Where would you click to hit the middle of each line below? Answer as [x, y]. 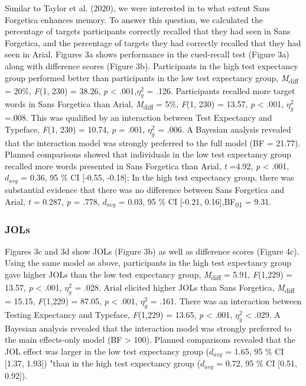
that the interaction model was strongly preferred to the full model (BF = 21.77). [153, 142]
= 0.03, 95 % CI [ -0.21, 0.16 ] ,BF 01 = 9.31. [195, 202]
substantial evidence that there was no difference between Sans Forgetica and [145, 189]
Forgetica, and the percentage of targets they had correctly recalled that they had [153, 42]
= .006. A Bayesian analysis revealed [224, 129]
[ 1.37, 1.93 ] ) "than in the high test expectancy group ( [102, 363]
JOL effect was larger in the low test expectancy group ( [107, 351]
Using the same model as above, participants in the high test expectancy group [148, 263]
